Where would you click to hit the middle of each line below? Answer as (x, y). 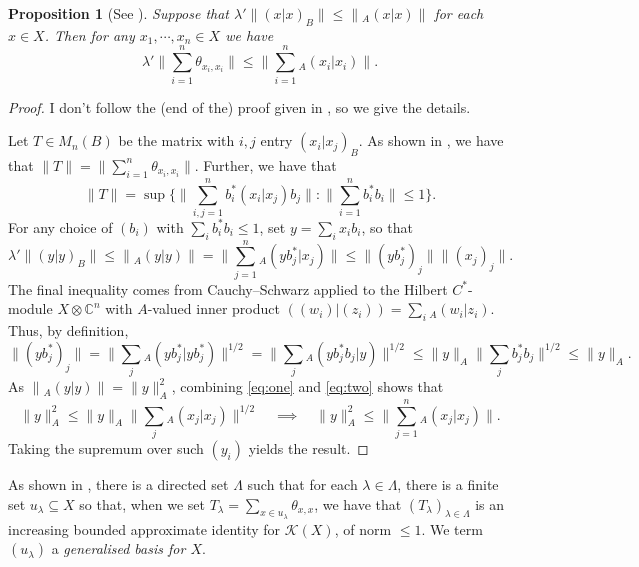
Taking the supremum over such (106, 447)
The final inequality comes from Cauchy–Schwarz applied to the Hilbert (228, 288)
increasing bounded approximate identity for (144, 528)
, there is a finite (448, 483)
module (30, 308)
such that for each (302, 483)
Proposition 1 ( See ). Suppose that (119, 13)
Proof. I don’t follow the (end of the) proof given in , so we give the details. (239, 106)
